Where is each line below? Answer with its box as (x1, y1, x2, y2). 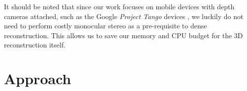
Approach (4, 68, 71, 89)
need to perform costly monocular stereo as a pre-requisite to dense (4, 21, 207, 31)
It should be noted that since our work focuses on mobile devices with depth (4, 1, 235, 11)
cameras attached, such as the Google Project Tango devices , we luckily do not (4, 11, 244, 21)
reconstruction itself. (4, 40, 66, 50)
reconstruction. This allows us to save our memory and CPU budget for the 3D (4, 30, 243, 40)
